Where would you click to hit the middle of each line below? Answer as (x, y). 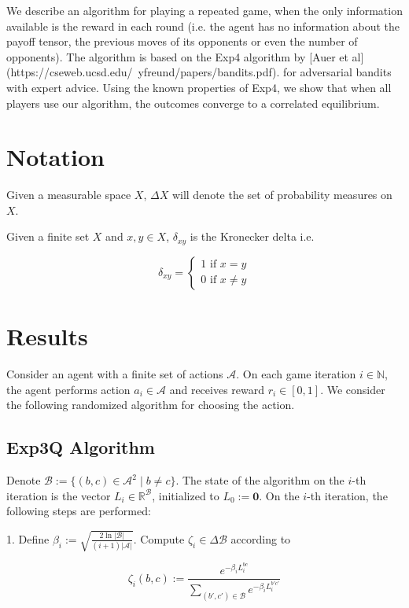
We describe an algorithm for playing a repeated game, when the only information (204, 10)
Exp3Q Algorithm (81, 447)
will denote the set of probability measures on (282, 195)
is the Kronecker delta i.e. (252, 236)
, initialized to (186, 495)
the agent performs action (68, 389)
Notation (55, 157)
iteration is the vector (59, 495)
